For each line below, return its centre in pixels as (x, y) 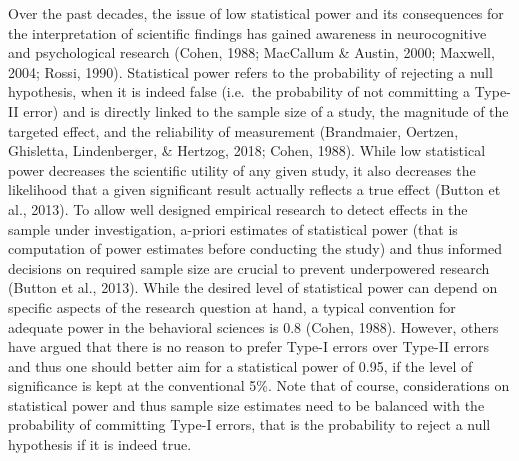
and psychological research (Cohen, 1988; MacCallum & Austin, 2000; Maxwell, (251, 52)
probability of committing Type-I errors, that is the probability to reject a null (249, 424)
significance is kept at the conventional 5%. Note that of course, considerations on (259, 385)
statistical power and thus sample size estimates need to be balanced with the (246, 404)
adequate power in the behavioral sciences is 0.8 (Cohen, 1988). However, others (253, 326)
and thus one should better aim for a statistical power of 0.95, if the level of (240, 365)
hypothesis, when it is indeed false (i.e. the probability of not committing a (239, 91)
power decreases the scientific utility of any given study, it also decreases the (242, 169)
